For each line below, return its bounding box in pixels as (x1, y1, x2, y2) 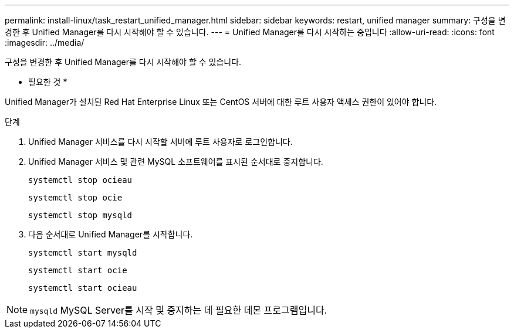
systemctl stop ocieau (28, 175, 133, 185)
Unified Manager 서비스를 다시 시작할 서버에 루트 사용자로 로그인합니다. (28, 137, 293, 147)
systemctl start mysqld (28, 248, 137, 257)
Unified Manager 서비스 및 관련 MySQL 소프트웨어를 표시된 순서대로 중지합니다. (28, 157, 323, 167)
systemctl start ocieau (28, 283, 137, 293)
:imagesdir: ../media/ (5, 38, 84, 47)
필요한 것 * (28, 77, 67, 87)
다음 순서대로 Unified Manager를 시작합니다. (28, 229, 193, 239)
